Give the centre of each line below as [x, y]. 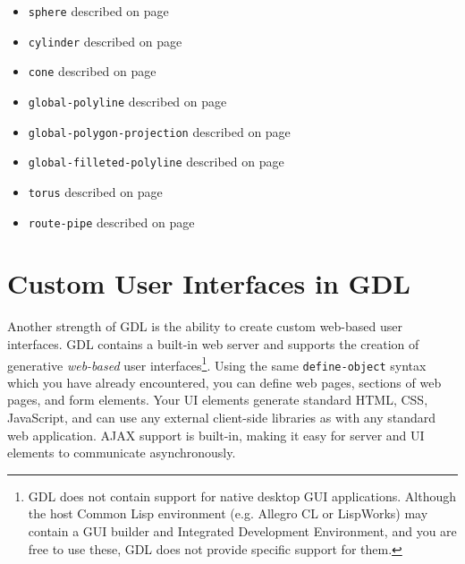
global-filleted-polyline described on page [156, 162]
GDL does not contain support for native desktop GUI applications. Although [242, 496]
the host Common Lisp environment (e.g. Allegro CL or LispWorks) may [228, 513]
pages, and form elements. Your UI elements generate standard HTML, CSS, [218, 400]
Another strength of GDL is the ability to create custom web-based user [205, 326]
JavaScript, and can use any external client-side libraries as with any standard [222, 418]
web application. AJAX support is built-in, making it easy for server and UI [216, 435]
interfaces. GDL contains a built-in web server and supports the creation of [213, 343]
